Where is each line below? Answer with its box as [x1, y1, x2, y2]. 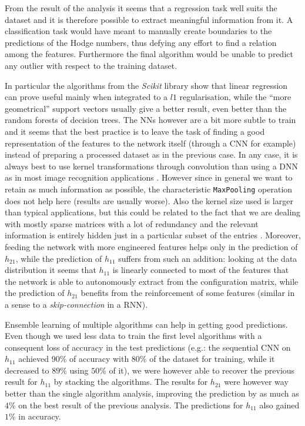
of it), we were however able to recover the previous [109, 364, 295, 376]
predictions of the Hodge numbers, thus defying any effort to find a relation [5, 36, 277, 48]
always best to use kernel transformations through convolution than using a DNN [5, 159, 298, 172]
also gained [259, 398, 300, 411]
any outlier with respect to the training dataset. [5, 59, 177, 71]
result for [5, 375, 38, 388]
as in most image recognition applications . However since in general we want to [5, 171, 293, 184]
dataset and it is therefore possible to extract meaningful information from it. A [5, 13, 293, 25]
